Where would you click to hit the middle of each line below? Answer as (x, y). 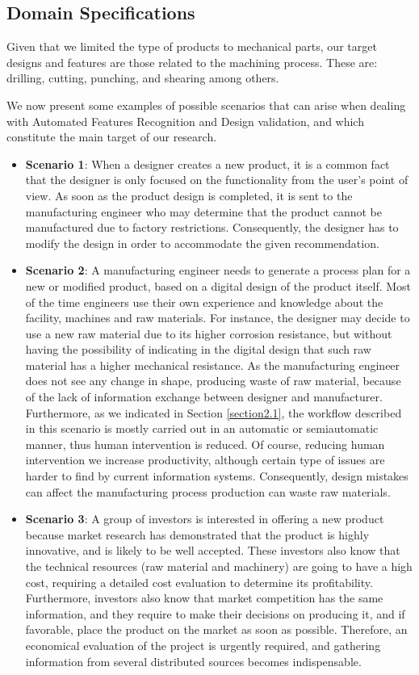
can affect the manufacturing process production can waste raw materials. (208, 491)
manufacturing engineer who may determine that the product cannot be (203, 211)
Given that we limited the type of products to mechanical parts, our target (192, 46)
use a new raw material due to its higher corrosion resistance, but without (209, 333)
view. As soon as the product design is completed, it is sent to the (189, 195)
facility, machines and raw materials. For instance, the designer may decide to (218, 318)
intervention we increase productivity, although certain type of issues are (205, 460)
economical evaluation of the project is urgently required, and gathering (203, 645)
